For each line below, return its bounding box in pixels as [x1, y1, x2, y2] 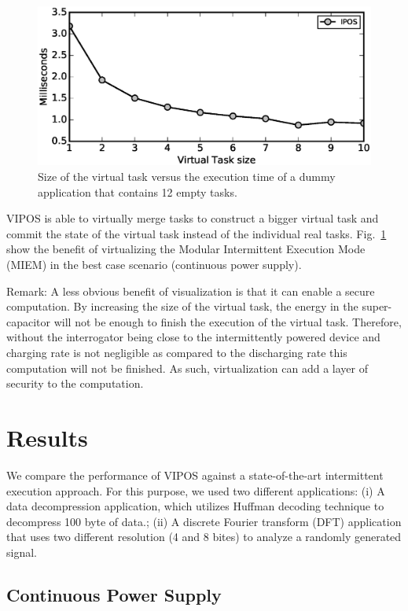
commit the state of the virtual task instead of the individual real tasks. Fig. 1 [6, 225, 387, 241]
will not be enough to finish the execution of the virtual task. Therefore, [53, 313, 402, 329]
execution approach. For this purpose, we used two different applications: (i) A [6, 482, 385, 499]
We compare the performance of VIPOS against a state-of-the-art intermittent [6, 466, 384, 483]
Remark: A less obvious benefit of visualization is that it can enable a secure [6, 282, 375, 299]
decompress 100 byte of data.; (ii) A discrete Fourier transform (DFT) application [6, 513, 402, 529]
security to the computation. [6, 375, 144, 392]
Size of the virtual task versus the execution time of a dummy [38, 168, 336, 185]
